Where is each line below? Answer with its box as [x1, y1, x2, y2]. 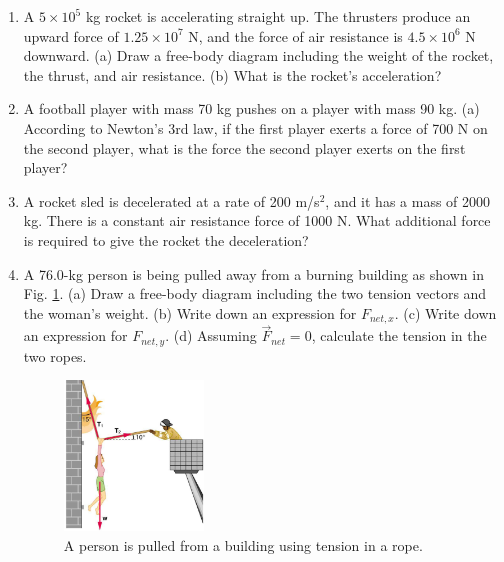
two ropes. [23, 345, 87, 366]
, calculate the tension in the [311, 325, 487, 346]
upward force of [23, 25, 119, 46]
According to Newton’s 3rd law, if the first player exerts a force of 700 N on [23, 117, 488, 138]
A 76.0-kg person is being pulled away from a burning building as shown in [23, 263, 484, 284]
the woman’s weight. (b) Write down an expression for [23, 302, 357, 323]
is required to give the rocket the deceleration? [23, 229, 309, 250]
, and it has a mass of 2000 [325, 190, 491, 211]
